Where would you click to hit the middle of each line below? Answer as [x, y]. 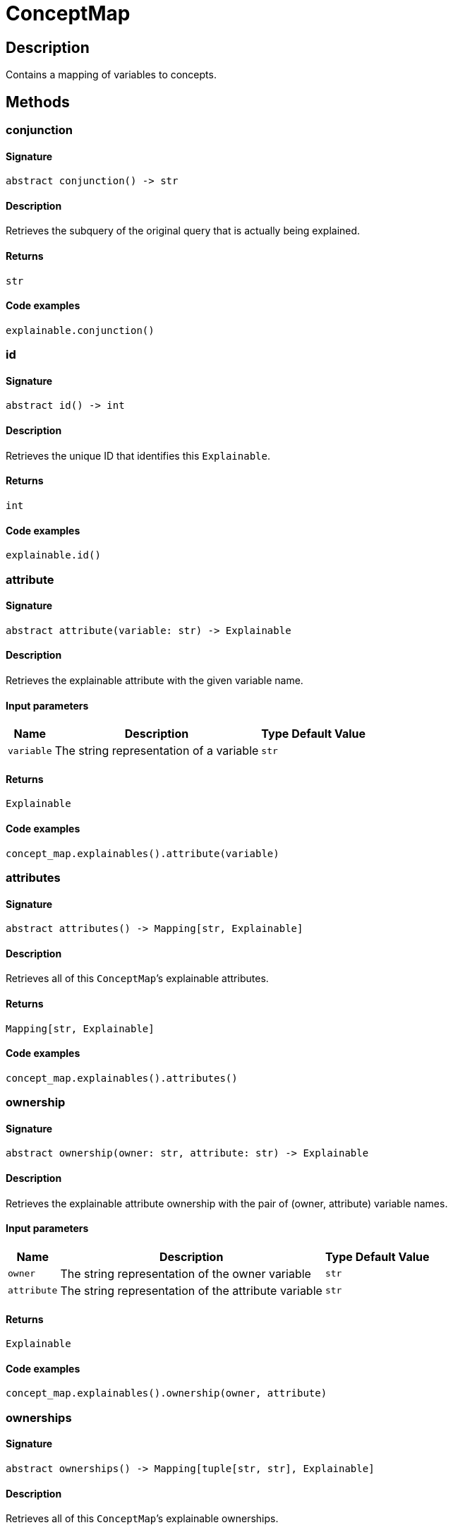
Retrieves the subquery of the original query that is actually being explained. [183, 231]
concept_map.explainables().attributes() [122, 1078]
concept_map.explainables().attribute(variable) [143, 853]
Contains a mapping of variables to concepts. [111, 75]
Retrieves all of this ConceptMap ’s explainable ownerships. [142, 1519]
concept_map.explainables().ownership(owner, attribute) [167, 1393]
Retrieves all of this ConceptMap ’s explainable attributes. [137, 979]
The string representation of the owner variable [186, 1273]
